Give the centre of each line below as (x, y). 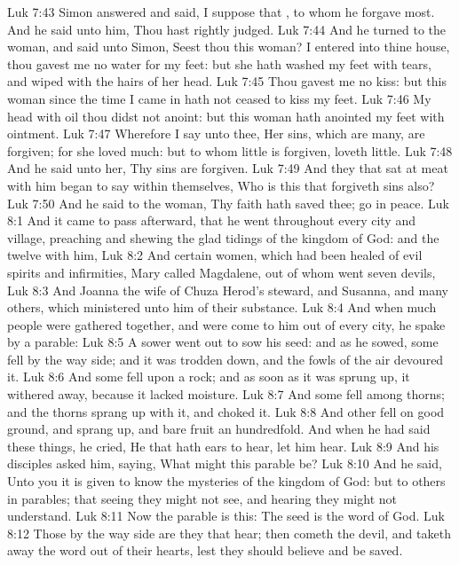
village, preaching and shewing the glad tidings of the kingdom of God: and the (223, 237)
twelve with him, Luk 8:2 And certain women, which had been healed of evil (215, 255)
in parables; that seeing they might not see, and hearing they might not (202, 498)
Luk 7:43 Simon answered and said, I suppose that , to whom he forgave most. (221, 12)
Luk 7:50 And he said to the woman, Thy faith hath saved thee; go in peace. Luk (228, 203)
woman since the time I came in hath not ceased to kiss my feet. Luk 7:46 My (219, 98)
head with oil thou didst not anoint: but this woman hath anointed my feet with (226, 116)
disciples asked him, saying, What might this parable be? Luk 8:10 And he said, (225, 463)
